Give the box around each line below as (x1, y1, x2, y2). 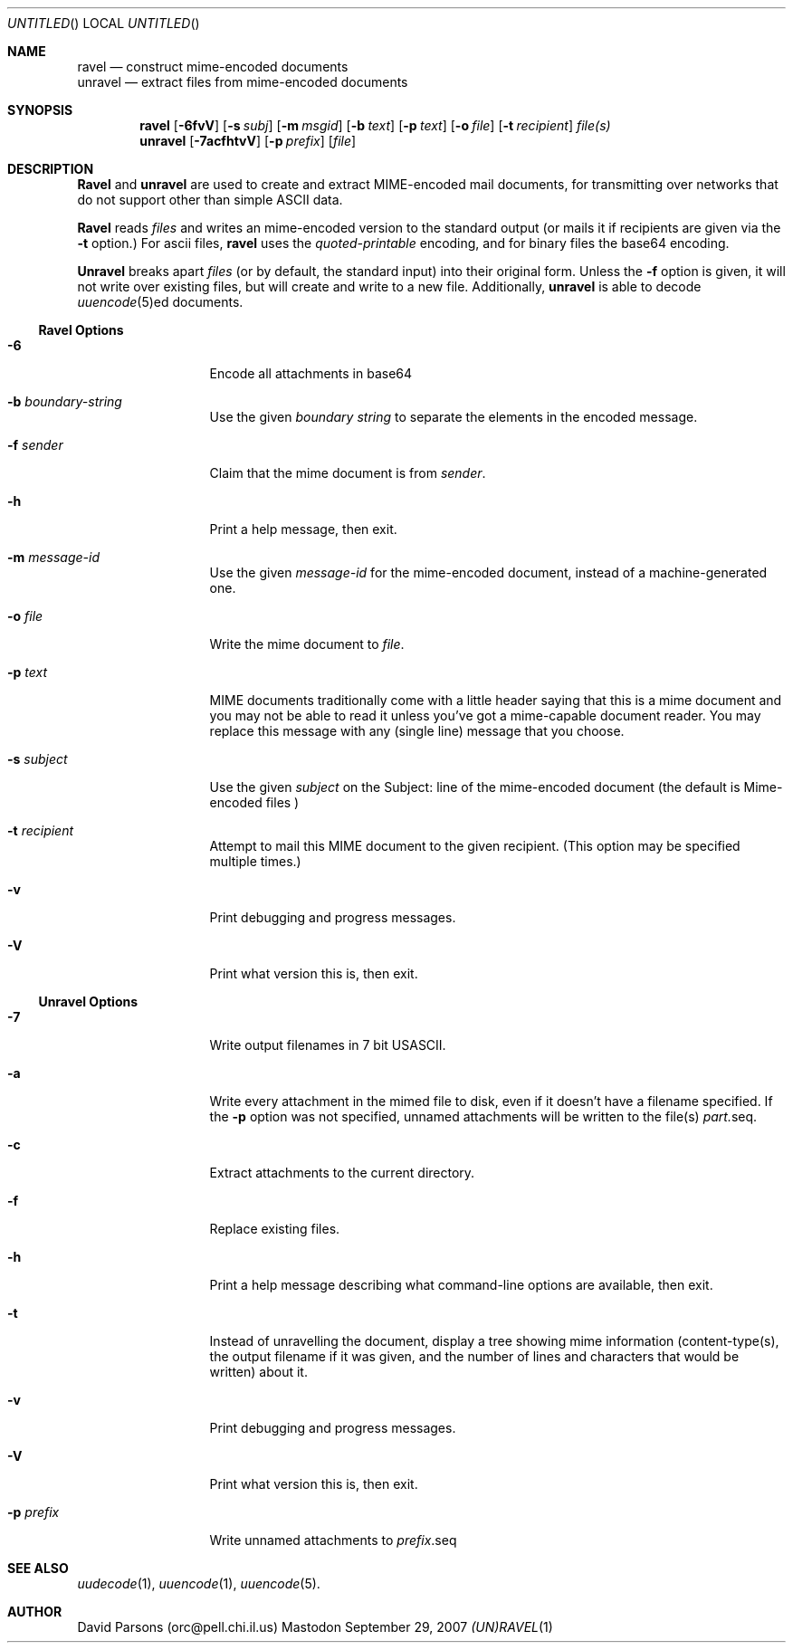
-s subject (7, 751, 68, 767)
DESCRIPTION (7, 161, 94, 176)
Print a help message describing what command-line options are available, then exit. (209, 1277, 713, 1292)
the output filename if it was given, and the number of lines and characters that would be (209, 1349, 740, 1364)
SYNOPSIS (7, 102, 73, 118)
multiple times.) (209, 854, 301, 869)
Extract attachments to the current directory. (209, 1165, 475, 1180)
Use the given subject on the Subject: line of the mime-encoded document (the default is (209, 779, 740, 795)
